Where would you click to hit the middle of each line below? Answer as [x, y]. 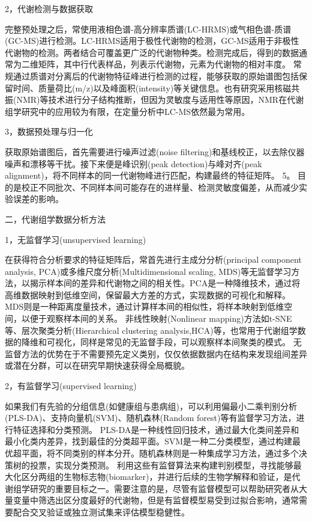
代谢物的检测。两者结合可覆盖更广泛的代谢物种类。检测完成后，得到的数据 [152, 52]
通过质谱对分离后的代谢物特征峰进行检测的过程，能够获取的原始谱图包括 [156, 75]
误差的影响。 [38, 199]
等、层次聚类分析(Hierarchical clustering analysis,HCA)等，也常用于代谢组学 [151, 330]
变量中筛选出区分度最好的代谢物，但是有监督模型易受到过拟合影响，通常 [156, 500]
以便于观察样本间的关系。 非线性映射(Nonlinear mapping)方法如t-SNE [157, 318]
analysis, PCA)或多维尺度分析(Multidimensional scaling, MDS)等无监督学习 [148, 271]
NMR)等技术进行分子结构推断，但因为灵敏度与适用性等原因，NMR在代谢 [160, 100]
